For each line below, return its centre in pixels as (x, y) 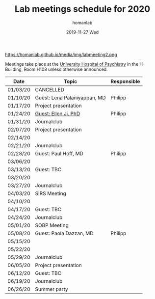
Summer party (52, 289)
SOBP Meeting (52, 225)
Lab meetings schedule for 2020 (82, 9)
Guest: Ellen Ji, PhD (58, 113)
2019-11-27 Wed (82, 32)
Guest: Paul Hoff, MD (59, 153)
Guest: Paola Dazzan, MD (64, 233)
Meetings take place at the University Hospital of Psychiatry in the (72, 64)
